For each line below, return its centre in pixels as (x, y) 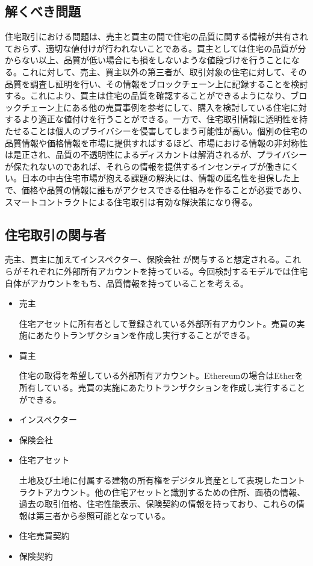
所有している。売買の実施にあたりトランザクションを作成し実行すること (162, 387)
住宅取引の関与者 (55, 234)
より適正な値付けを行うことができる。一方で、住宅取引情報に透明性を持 (164, 119)
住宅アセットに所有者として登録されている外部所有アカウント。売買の (158, 323)
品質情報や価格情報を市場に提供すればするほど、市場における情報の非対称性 (156, 142)
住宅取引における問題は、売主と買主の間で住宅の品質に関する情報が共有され (156, 36)
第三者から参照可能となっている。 (103, 515)
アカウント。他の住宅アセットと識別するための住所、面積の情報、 (175, 492)
